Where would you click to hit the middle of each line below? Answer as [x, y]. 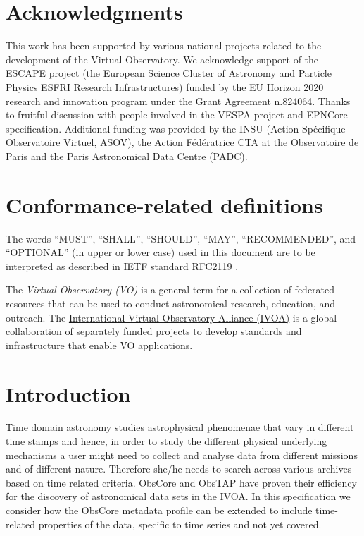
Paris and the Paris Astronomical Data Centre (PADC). [127, 156]
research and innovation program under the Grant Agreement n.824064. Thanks [178, 100]
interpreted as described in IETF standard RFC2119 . [122, 266]
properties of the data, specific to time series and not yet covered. [180, 524]
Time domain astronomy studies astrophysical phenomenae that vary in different [180, 427]
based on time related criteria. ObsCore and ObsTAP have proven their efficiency [181, 482]
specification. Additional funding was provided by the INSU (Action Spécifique [176, 128]
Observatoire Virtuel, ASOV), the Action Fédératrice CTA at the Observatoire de [182, 142]
